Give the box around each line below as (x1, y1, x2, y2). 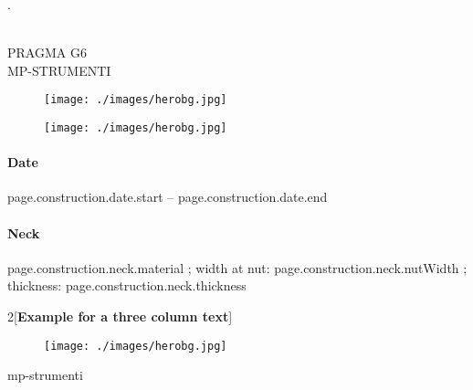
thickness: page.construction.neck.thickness (7, 276, 247, 295)
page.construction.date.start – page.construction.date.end (7, 187, 328, 206)
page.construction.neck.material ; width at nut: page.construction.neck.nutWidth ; (7, 258, 468, 277)
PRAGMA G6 (7, 43, 87, 62)
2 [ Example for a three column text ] (7, 307, 233, 326)
